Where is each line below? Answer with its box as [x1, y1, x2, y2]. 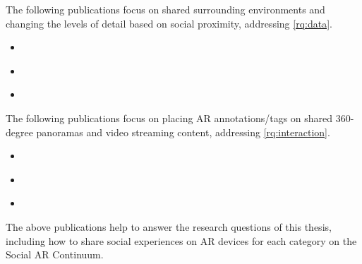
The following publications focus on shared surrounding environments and [6, 2, 325, 16]
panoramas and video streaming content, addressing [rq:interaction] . [36, 124, 330, 139]
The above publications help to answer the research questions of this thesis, [6, 219, 332, 234]
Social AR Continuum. [6, 247, 104, 262]
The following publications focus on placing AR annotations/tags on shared [6, 110, 333, 125]
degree [6, 124, 33, 139]
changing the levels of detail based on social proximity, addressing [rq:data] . [6, 16, 332, 30]
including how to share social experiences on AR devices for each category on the [6, 233, 357, 248]
